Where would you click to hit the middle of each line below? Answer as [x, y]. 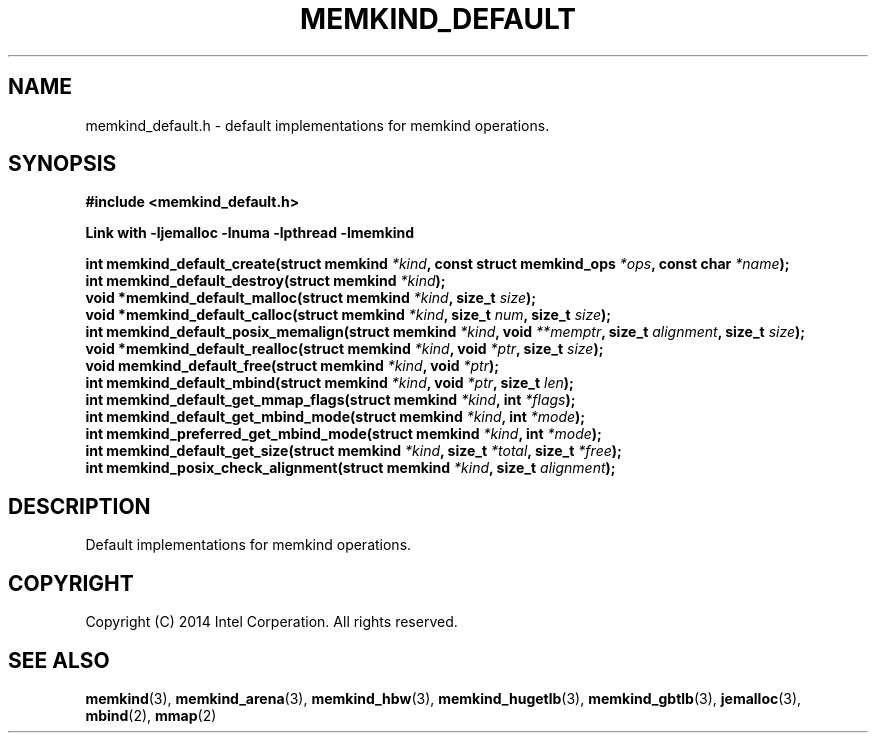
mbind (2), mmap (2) [151, 715]
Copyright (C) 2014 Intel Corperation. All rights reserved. [271, 622]
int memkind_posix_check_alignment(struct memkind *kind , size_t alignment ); [350, 468]
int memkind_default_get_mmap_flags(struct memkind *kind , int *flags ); [330, 400]
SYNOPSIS [62, 164]
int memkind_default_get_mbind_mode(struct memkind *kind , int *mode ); [335, 417]
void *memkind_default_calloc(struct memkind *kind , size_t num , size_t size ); [348, 315]
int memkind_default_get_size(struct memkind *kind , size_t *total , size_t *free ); [353, 451]
